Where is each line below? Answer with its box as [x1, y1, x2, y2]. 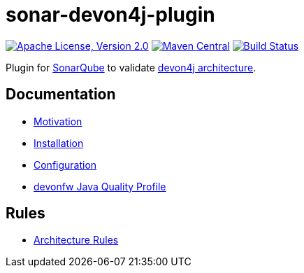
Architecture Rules [34, 234, 119, 246]
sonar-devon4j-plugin [6, 3, 215, 27]
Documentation [6, 85, 116, 104]
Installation [34, 136, 84, 149]
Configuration [34, 158, 97, 171]
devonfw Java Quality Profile [34, 180, 166, 192]
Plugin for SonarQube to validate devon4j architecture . [6, 61, 256, 73]
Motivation [34, 115, 82, 127]
